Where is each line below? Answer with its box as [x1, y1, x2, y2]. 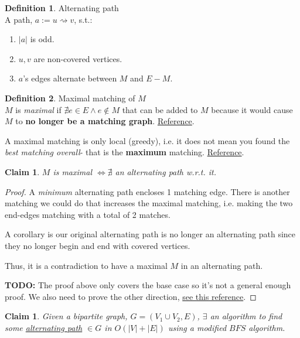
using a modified [168, 321, 227, 333]
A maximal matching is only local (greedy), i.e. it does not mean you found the [5, 134, 290, 146]
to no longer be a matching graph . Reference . [15, 115, 195, 127]
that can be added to [122, 103, 198, 115]
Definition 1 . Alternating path [5, 2, 119, 13]
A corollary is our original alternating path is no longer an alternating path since [5, 228, 296, 240]
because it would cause [211, 103, 293, 115]
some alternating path [5, 321, 83, 333]
